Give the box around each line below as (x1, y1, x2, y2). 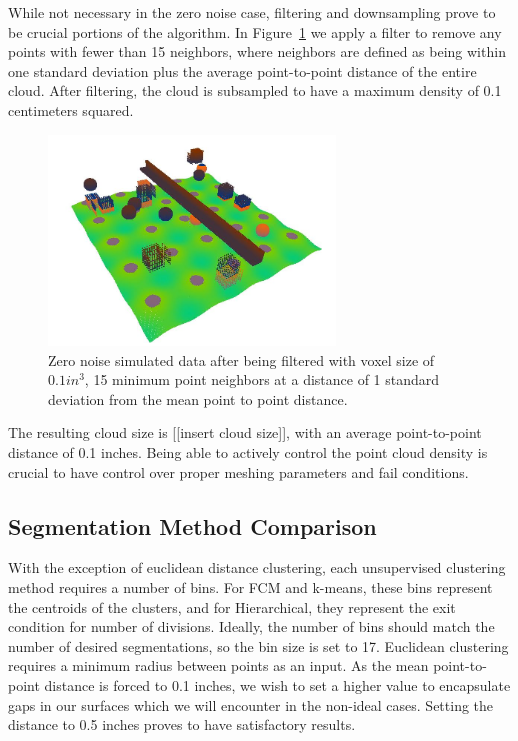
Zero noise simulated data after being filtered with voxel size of (48, 349, 435, 370)
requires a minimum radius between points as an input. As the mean (8, 655, 429, 676)
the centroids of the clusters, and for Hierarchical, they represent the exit (8, 596, 456, 617)
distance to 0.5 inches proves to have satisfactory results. (8, 714, 356, 735)
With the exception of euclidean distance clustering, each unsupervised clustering (8, 557, 506, 578)
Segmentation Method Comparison (8, 510, 377, 541)
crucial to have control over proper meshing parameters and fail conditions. (8, 461, 469, 482)
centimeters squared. (8, 99, 134, 120)
